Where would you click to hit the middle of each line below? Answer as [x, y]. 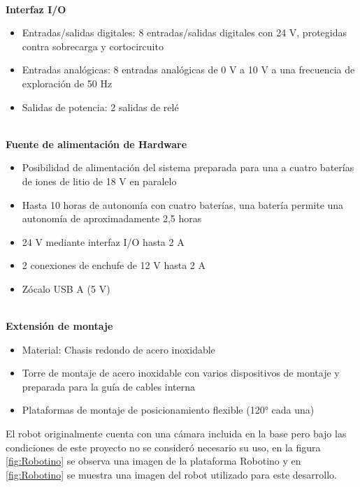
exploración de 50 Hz [67, 83]
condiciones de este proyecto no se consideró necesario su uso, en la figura [163, 447]
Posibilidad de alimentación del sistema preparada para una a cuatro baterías [188, 167]
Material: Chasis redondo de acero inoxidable [118, 349]
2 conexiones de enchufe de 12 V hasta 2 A [114, 265]
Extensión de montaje [59, 326]
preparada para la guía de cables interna [108, 386]
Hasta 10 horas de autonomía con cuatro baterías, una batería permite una [183, 204]
